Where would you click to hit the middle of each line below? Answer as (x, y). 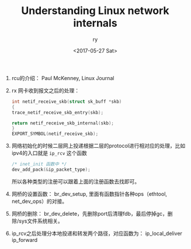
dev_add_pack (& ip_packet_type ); (51, 170)
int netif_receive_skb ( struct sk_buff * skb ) (67, 101)
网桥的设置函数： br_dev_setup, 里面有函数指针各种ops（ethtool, (89, 193)
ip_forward (25, 240)
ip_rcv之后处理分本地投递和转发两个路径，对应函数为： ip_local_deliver (97, 233)
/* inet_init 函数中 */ (39, 164)
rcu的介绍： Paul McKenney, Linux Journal (63, 78)
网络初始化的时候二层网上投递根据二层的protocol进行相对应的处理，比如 (98, 146)
